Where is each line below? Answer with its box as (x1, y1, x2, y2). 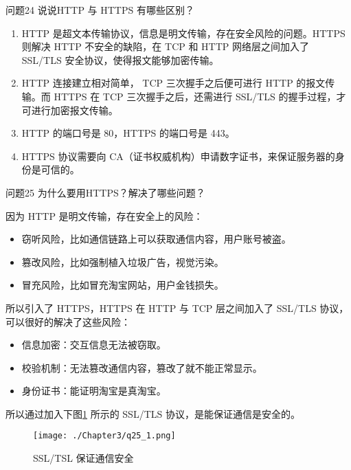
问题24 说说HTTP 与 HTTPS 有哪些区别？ (5, 3, 194, 16)
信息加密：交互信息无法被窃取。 (21, 337, 166, 352)
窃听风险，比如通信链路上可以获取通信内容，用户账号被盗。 (21, 232, 291, 246)
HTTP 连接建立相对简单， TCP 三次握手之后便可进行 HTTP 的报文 (21, 76, 326, 90)
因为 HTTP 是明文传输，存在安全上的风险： (5, 208, 203, 223)
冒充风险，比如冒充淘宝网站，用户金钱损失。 (21, 278, 224, 292)
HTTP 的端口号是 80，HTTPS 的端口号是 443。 (21, 126, 235, 140)
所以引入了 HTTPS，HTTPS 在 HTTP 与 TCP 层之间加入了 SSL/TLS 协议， (5, 300, 349, 315)
